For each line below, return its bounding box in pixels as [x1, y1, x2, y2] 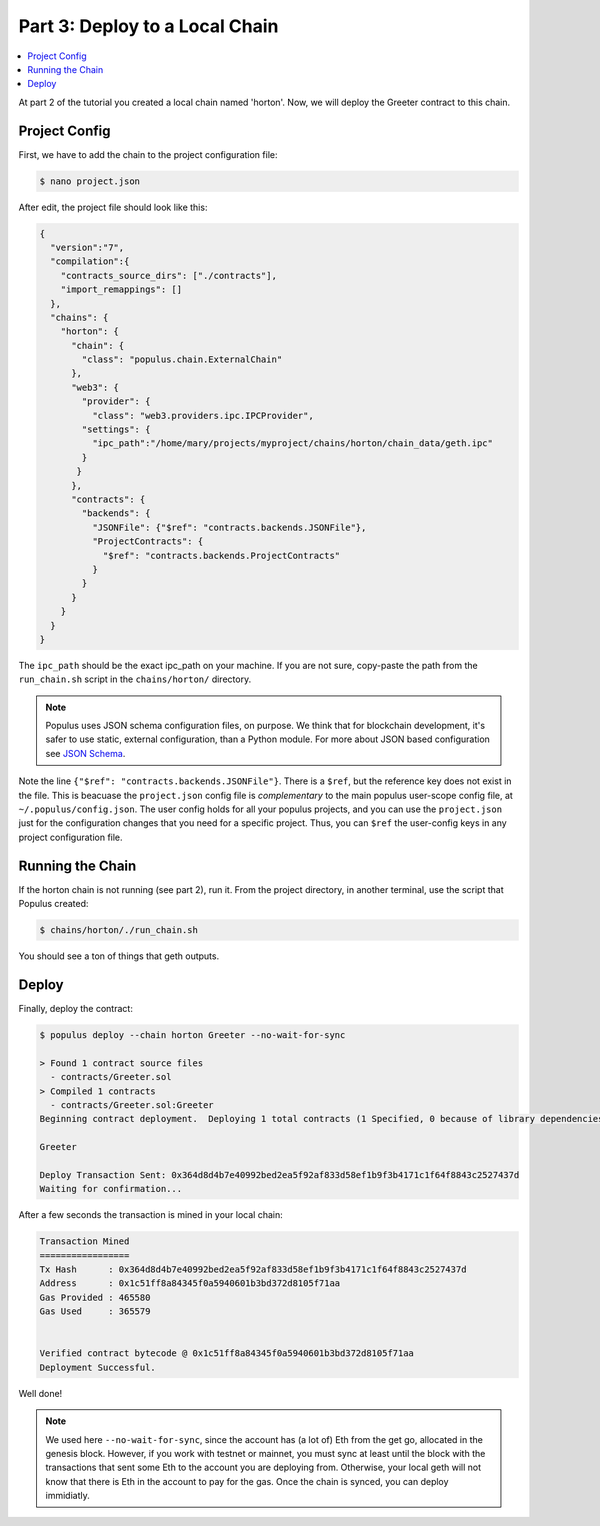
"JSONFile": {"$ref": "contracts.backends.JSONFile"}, [91, 521, 367, 533]
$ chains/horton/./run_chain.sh [39, 925, 199, 936]
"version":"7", [50, 241, 125, 253]
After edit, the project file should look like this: [18, 201, 208, 213]
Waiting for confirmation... [39, 1183, 183, 1195]
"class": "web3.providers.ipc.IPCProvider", [91, 410, 314, 421]
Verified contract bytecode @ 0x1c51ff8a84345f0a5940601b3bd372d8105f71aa [39, 1348, 415, 1359]
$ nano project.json [39, 175, 140, 187]
